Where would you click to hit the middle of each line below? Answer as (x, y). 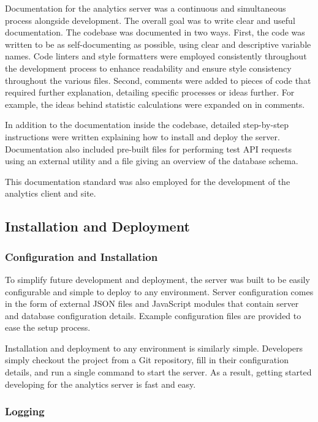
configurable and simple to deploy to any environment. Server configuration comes (159, 291)
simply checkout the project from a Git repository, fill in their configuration (147, 360)
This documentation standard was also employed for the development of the (148, 181)
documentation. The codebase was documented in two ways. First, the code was (155, 32)
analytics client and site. (51, 193)
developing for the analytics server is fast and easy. (100, 384)
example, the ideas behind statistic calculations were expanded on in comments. (155, 104)
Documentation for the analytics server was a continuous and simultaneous (146, 8)
